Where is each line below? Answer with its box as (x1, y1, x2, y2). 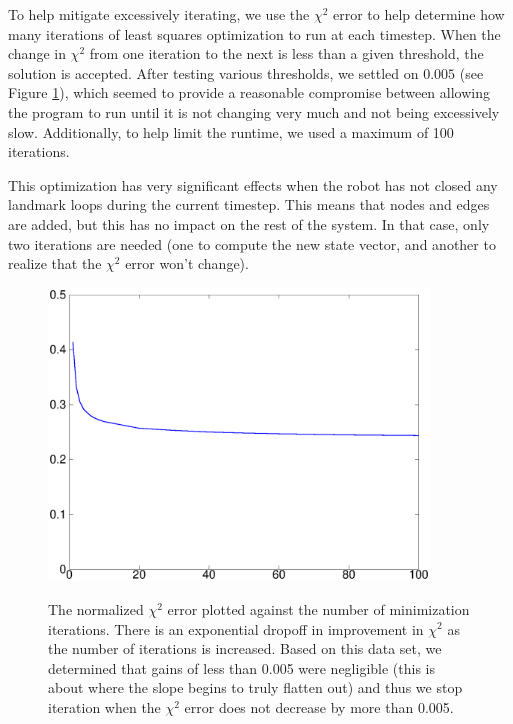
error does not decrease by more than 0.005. (184, 696, 454, 717)
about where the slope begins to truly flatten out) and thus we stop (48, 677, 463, 698)
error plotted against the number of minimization (167, 598, 470, 619)
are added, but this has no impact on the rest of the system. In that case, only (8, 213, 490, 234)
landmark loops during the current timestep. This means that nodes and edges (8, 194, 490, 215)
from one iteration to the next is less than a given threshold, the (89, 43, 484, 64)
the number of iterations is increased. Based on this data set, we (48, 638, 442, 659)
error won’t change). (125, 253, 249, 274)
